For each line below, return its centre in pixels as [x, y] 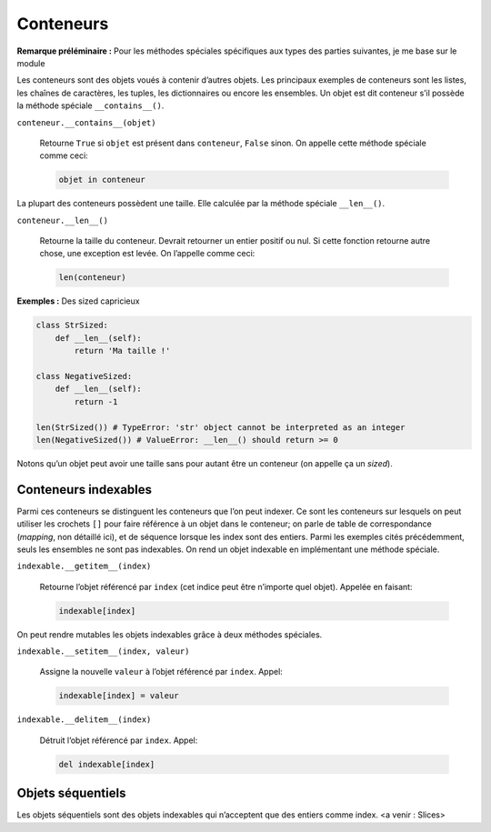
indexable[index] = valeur [119, 696]
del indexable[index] [107, 764]
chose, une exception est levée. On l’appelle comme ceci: [147, 254]
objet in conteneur [102, 180]
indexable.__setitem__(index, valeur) [103, 652]
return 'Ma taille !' [122, 351]
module [31, 63]
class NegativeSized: [84, 376]
